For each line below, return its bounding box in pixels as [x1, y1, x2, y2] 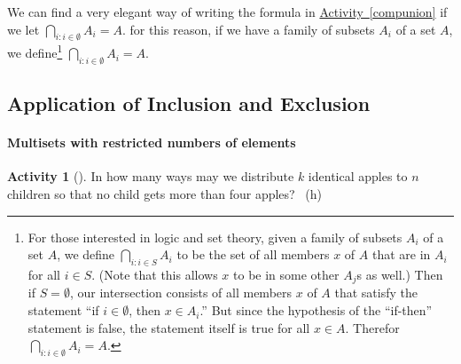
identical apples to [308, 167, 408, 186]
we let [7, 20, 40, 38]
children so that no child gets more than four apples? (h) [7, 185, 323, 203]
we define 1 [7, 41, 63, 62]
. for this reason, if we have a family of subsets [121, 20, 375, 38]
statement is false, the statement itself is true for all [27, 318, 310, 336]
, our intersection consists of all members [69, 283, 293, 302]
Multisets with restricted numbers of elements [7, 133, 296, 152]
